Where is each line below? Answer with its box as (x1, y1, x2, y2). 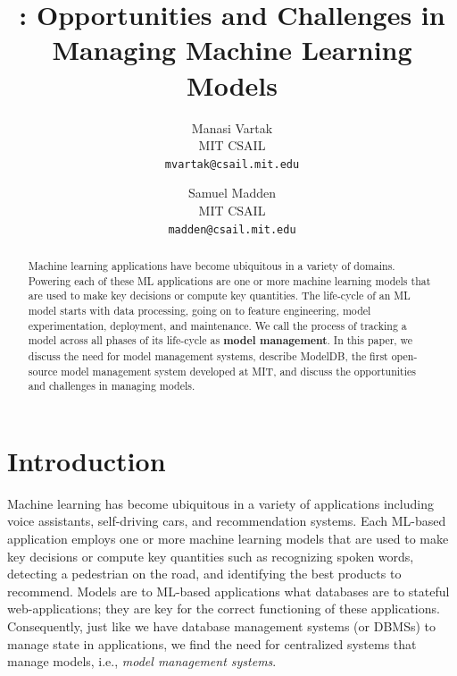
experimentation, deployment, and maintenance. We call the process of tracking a (28, 317, 407, 333)
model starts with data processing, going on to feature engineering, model (28, 302, 371, 317)
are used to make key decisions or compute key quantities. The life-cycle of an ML (28, 288, 411, 303)
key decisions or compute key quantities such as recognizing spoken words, (7, 546, 414, 565)
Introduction (7, 442, 166, 478)
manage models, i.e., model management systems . (7, 652, 277, 671)
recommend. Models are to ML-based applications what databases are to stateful (7, 581, 450, 600)
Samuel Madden (187, 183, 276, 202)
